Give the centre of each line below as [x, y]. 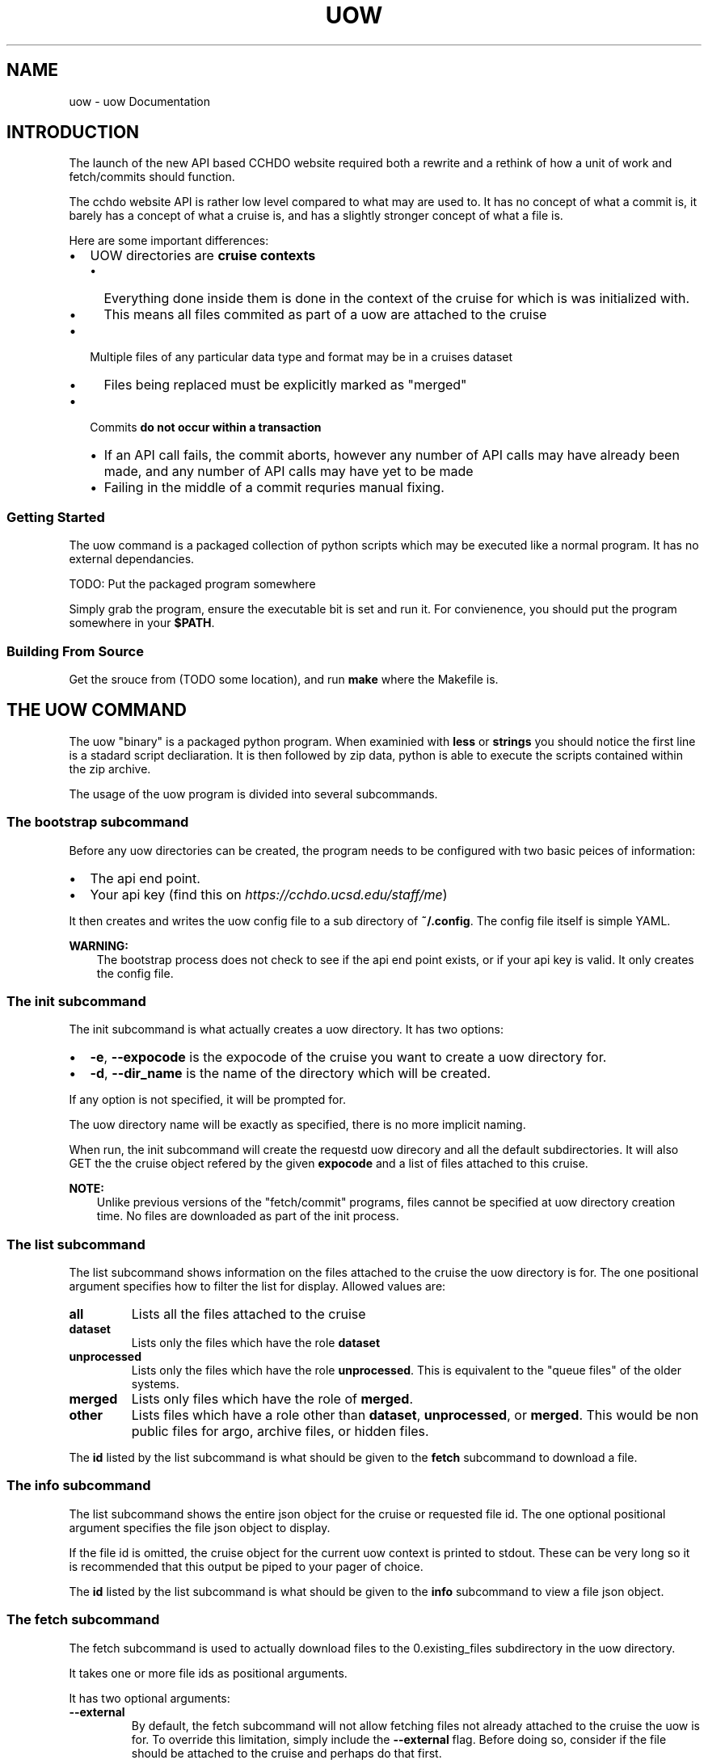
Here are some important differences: [169, 241]
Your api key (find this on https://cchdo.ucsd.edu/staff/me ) [269, 894]
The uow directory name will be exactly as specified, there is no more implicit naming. [297, 1125]
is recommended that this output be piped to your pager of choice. [246, 1566]
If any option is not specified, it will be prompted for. [207, 1100]
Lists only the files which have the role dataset [256, 1343]
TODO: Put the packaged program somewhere [192, 584]
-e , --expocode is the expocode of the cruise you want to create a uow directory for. [348, 1057]
